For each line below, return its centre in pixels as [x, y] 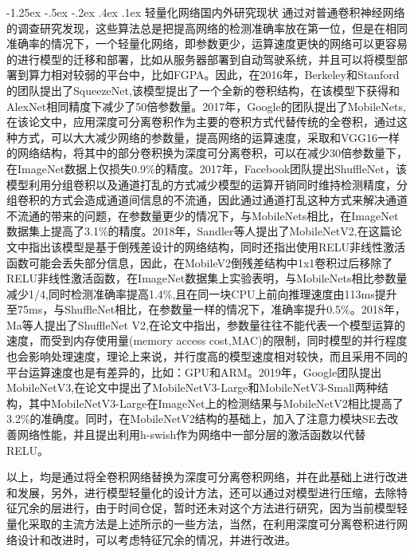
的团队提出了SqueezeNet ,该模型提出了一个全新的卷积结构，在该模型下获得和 [203, 90]
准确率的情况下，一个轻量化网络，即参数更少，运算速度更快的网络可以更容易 [207, 43]
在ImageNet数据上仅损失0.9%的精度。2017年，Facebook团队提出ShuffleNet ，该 [207, 168]
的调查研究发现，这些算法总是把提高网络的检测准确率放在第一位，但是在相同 [207, 28]
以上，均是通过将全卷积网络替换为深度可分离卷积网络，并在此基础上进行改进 [207, 477]
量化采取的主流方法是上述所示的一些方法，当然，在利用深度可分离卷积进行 [201, 523]
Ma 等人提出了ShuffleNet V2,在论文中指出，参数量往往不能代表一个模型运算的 [206, 324]
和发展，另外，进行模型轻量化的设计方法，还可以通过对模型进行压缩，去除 [201, 492]
